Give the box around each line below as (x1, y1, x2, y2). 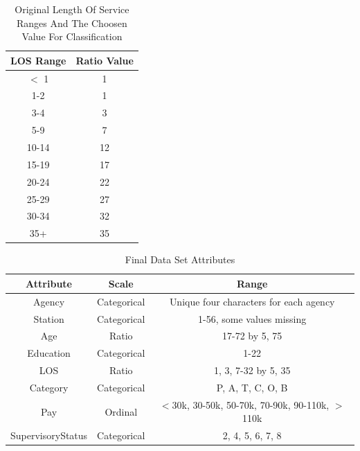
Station (33, 311, 64, 326)
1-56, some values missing (198, 311, 307, 326)
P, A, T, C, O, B (216, 380, 288, 394)
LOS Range (10, 53, 66, 67)
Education (27, 346, 71, 360)
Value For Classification (21, 29, 123, 44)
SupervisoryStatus (10, 428, 88, 443)
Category (29, 380, 69, 394)
